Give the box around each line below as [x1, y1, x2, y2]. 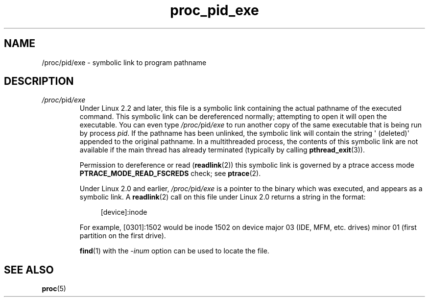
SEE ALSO [4, 263, 54, 276]
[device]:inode [100, 208, 147, 217]
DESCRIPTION [4, 75, 74, 88]
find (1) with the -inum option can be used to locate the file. [79, 247, 269, 255]
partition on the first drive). [79, 231, 166, 240]
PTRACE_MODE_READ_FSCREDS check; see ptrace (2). [79, 169, 261, 178]
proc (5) [42, 284, 66, 293]
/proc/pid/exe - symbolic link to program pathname [42, 58, 207, 67]
